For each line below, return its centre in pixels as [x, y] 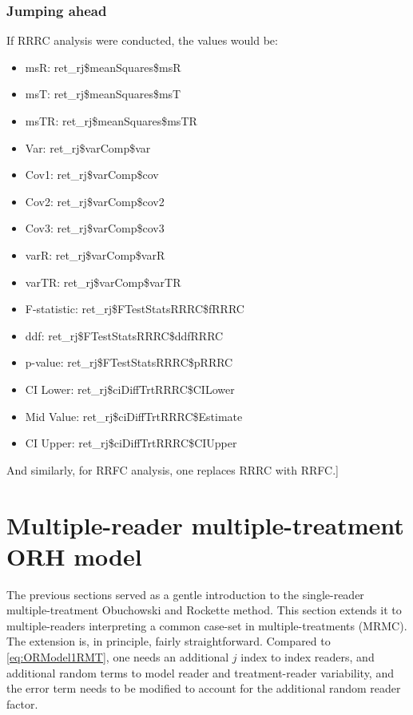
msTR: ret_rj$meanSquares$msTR [111, 121]
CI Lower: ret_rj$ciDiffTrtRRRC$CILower [130, 389]
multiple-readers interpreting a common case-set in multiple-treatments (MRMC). [207, 625]
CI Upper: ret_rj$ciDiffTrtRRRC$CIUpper [131, 443]
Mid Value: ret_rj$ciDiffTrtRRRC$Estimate [134, 416]
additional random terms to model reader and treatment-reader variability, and [200, 672]
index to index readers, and [308, 657]
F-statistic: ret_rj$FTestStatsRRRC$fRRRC [135, 309]
